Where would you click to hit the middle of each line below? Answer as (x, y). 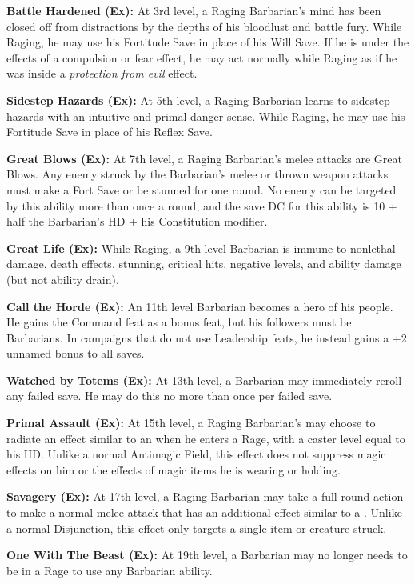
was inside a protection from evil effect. (102, 73)
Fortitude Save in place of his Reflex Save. (110, 132)
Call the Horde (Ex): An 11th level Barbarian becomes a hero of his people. (200, 306)
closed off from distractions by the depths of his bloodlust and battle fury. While (204, 26)
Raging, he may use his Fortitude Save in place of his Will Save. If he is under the (208, 42)
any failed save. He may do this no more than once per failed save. (170, 396)
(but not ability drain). (63, 279)
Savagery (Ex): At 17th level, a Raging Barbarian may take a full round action (205, 496)
